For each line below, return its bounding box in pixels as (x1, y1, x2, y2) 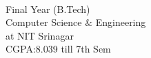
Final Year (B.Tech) (6, 1, 90, 16)
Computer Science (6, 15, 82, 29)
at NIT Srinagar (6, 28, 74, 42)
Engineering (95, 15, 146, 29)
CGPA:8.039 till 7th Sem (6, 42, 111, 56)
